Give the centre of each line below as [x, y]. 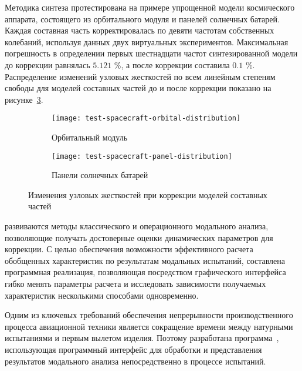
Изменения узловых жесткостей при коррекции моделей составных [148, 194]
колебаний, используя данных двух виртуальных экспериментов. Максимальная [147, 41]
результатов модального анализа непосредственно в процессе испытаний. [135, 361]
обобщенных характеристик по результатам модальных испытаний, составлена [145, 260]
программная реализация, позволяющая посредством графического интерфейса [145, 272]
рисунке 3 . [24, 99]
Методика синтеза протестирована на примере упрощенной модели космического [150, 7]
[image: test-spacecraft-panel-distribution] [142, 156]
